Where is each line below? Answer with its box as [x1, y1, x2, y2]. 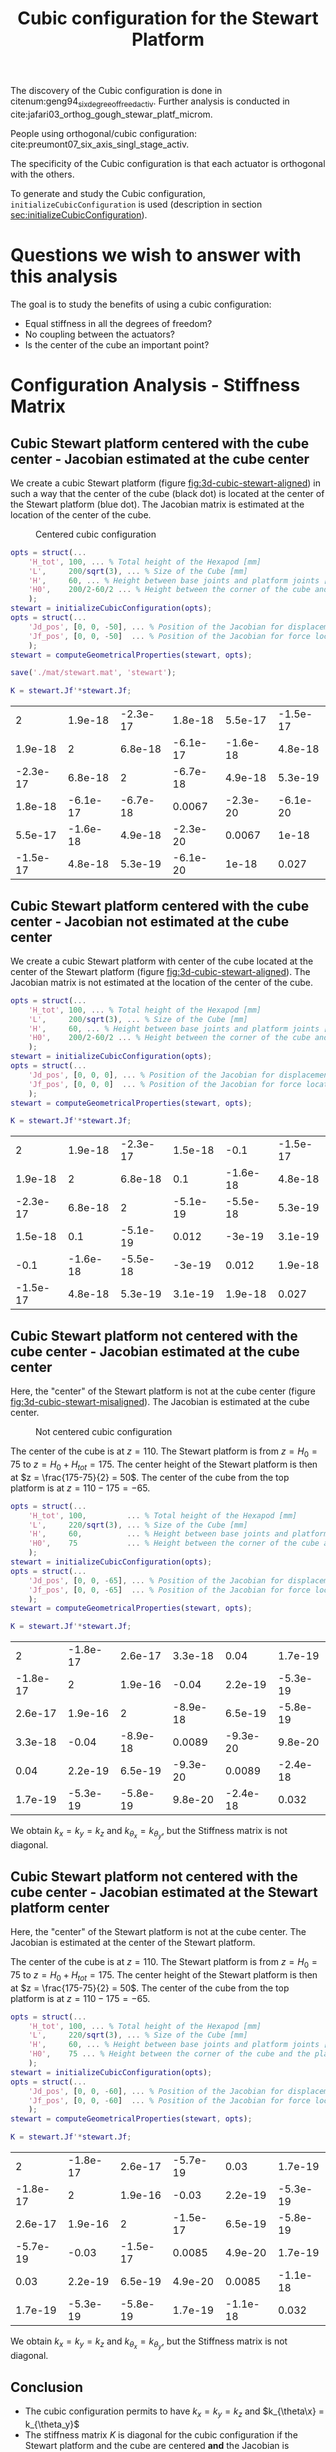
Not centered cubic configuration [35, 1426, 173, 1438]
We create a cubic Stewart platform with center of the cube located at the [10, 955, 314, 967]
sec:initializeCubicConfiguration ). [10, 208, 148, 221]
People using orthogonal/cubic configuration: [10, 127, 198, 139]
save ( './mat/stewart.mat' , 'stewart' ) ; [10, 668, 177, 678]
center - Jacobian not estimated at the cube [10, 913, 290, 930]
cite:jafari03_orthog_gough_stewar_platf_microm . [10, 108, 213, 120]
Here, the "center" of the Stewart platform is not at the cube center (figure [10, 1385, 317, 1397]
